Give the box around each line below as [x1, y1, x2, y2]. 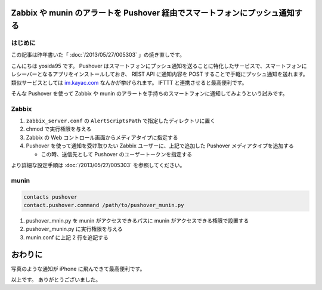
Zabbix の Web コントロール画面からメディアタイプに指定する [26, 134, 178, 141]
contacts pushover [23, 193, 78, 200]
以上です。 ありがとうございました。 [11, 276, 101, 283]
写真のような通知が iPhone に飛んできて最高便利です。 [11, 265, 145, 272]
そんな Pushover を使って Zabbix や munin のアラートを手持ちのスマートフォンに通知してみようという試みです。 [11, 90, 289, 97]
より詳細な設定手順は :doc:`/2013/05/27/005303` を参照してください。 [11, 162, 185, 169]
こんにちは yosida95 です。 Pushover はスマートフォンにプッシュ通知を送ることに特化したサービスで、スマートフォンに [11, 62, 307, 69]
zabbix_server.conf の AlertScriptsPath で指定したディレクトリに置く [26, 117, 216, 125]
